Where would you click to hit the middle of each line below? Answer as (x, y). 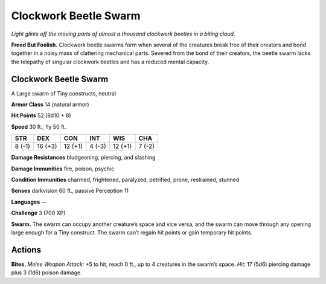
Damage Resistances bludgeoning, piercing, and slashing (83, 158)
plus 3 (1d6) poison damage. (46, 273)
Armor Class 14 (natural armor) (50, 105)
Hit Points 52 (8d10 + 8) (41, 115)
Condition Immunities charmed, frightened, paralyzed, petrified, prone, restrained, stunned (125, 179)
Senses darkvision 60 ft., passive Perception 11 (70, 191)
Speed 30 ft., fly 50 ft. (39, 126)
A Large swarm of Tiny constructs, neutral (64, 93)
